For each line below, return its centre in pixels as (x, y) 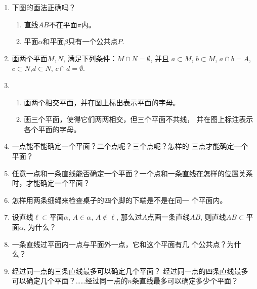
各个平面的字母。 (52, 129)
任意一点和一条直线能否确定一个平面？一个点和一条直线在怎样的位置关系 (132, 173)
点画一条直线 (168, 217)
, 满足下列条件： (90, 58)
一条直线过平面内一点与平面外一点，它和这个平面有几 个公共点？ (119, 244)
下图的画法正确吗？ (44, 7)
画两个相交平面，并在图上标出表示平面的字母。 (102, 102)
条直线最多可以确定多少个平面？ (185, 281)
